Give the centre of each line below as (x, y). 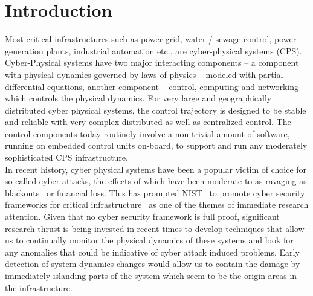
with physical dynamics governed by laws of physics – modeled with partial (144, 74)
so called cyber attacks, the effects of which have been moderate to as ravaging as (156, 181)
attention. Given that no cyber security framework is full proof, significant (142, 217)
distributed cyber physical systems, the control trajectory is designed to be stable (156, 110)
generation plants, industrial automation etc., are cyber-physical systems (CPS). (153, 50)
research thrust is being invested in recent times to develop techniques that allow (155, 228)
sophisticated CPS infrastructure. (66, 157)
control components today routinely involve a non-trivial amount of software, (147, 133)
